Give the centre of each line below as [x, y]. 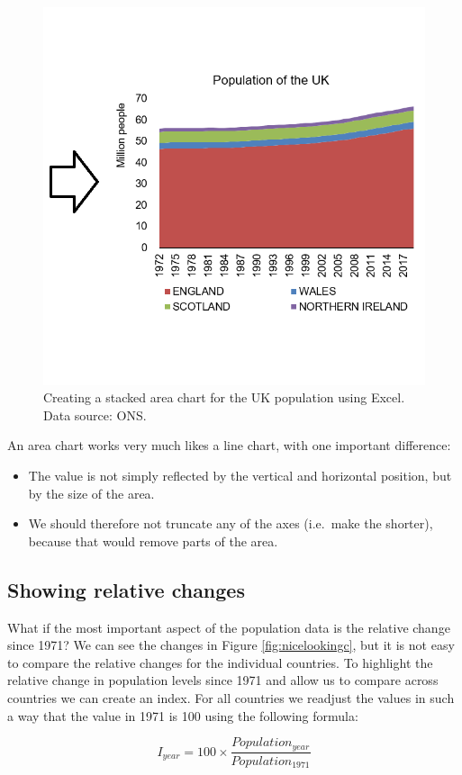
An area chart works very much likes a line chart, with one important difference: [229, 445]
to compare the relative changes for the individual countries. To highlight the [220, 662]
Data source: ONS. [95, 415]
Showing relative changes [126, 589]
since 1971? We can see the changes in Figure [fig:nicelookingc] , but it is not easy [231, 645]
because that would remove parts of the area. [153, 541]
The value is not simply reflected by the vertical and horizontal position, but [240, 475]
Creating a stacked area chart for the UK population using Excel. [224, 397]
